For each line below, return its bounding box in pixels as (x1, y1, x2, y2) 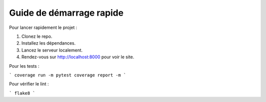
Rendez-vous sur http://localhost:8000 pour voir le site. (21, 54, 134, 60)
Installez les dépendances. (21, 40, 76, 46)
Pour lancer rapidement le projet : (9, 25, 77, 30)
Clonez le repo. (21, 33, 53, 39)
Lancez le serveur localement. (21, 47, 83, 53)
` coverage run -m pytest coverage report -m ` (9, 72, 127, 78)
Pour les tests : (9, 63, 39, 69)
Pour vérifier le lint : (9, 81, 49, 87)
